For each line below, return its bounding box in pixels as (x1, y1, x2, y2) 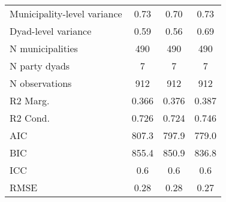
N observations (10, 76, 72, 90)
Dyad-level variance (10, 24, 92, 38)
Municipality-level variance (10, 7, 122, 20)
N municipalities (10, 41, 78, 55)
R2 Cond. (10, 111, 50, 125)
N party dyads (10, 59, 70, 73)
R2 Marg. (10, 94, 50, 107)
